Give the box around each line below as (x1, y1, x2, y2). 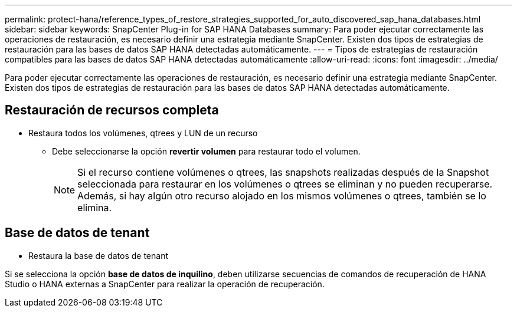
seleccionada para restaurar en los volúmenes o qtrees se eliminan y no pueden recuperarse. (77, 178, 493, 190)
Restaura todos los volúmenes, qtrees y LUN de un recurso (28, 127, 258, 138)
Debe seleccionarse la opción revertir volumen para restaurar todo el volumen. (52, 146, 361, 156)
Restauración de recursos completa (5, 103, 219, 118)
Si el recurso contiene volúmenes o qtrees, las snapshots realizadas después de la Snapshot (77, 166, 489, 178)
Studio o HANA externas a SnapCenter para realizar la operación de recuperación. (5, 278, 325, 289)
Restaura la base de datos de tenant (28, 250, 168, 261)
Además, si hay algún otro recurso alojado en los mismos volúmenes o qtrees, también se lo (77, 189, 486, 202)
